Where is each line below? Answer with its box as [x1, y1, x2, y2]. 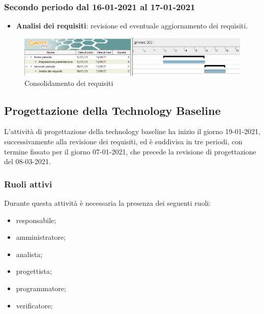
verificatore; [16, 300, 53, 310]
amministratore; [16, 232, 66, 242]
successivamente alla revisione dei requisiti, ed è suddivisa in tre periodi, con [4, 136, 243, 147]
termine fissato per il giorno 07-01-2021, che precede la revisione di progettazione [4, 146, 256, 156]
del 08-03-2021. [4, 156, 51, 167]
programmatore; [16, 283, 66, 294]
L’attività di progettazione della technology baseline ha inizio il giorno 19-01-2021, [4, 126, 260, 137]
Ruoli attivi [4, 177, 52, 190]
